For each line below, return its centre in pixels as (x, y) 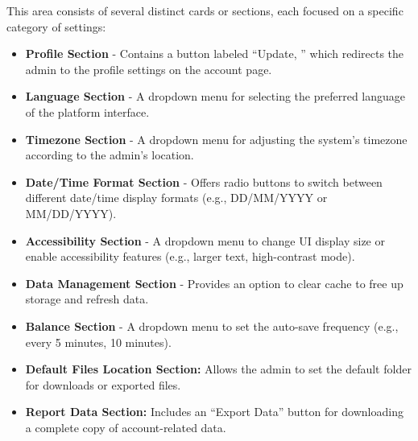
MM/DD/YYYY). (71, 213)
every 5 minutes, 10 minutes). (98, 342)
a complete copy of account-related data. (126, 427)
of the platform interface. (87, 111)
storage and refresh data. (87, 299)
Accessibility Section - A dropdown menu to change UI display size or (205, 240)
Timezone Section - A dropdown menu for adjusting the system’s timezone (216, 139)
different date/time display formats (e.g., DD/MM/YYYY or (176, 198)
